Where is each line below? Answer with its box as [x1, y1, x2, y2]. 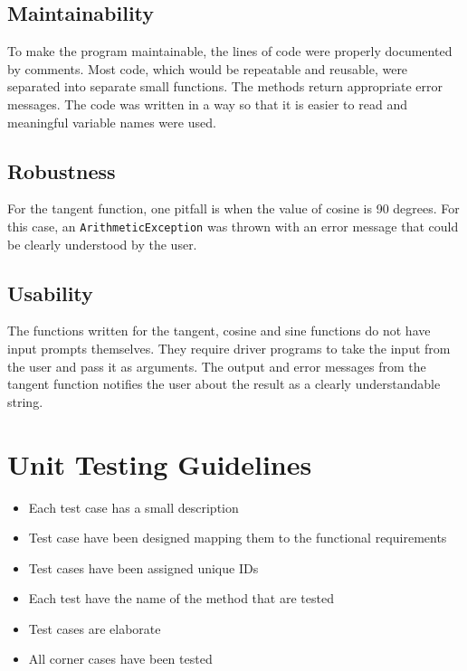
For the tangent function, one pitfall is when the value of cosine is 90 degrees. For [7, 199, 460, 218]
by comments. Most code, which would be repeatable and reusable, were [7, 59, 408, 78]
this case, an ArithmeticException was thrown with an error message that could [7, 216, 459, 235]
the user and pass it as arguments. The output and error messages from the [7, 356, 426, 375]
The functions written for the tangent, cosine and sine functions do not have [7, 321, 431, 340]
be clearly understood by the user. [7, 234, 197, 253]
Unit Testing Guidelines [7, 445, 312, 482]
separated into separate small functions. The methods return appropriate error [7, 77, 443, 96]
